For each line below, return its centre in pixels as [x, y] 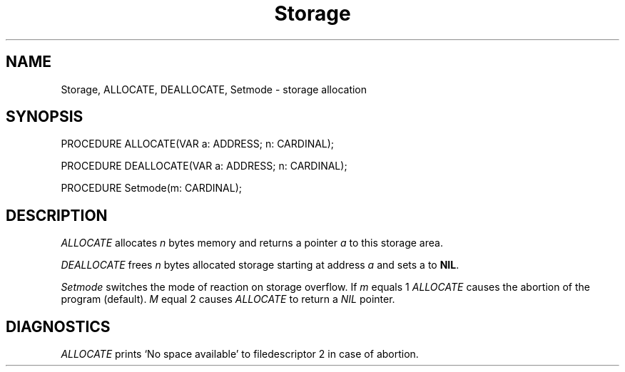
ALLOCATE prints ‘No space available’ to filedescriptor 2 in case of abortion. [240, 354]
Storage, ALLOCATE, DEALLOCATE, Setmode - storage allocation [214, 89]
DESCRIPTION [57, 215]
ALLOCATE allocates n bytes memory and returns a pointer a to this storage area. [252, 243]
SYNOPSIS [45, 117]
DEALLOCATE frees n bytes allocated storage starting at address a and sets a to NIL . [260, 265]
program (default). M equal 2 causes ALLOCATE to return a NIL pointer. [228, 299]
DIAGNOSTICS [58, 326]
